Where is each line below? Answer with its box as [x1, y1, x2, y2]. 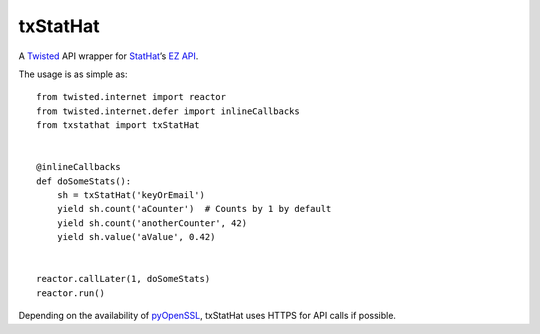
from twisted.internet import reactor [36, 91, 227, 103]
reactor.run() [36, 287, 105, 299]
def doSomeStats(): [36, 175, 132, 187]
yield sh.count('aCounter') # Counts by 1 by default [56, 203, 332, 215]
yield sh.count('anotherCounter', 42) [56, 217, 248, 229]
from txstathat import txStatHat [36, 120, 200, 131]
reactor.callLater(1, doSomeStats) [36, 273, 211, 285]
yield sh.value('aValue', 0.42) [56, 231, 216, 243]
